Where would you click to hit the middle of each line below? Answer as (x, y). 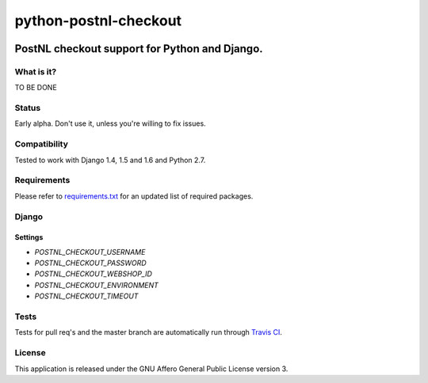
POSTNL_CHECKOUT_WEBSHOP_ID (93, 274)
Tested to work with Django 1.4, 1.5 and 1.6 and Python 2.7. (110, 160)
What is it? (36, 71)
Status (28, 108)
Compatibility (42, 144)
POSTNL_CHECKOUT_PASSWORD (90, 263)
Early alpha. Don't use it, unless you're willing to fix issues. (110, 123)
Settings (29, 237)
